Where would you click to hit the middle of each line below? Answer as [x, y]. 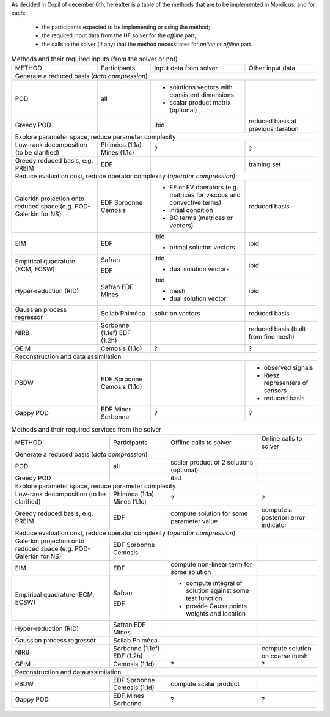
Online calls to [282, 438]
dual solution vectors [199, 269]
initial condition [191, 210]
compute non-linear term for [212, 564]
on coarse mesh [284, 656]
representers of [286, 383]
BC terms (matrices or [201, 218]
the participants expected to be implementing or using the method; [126, 27]
